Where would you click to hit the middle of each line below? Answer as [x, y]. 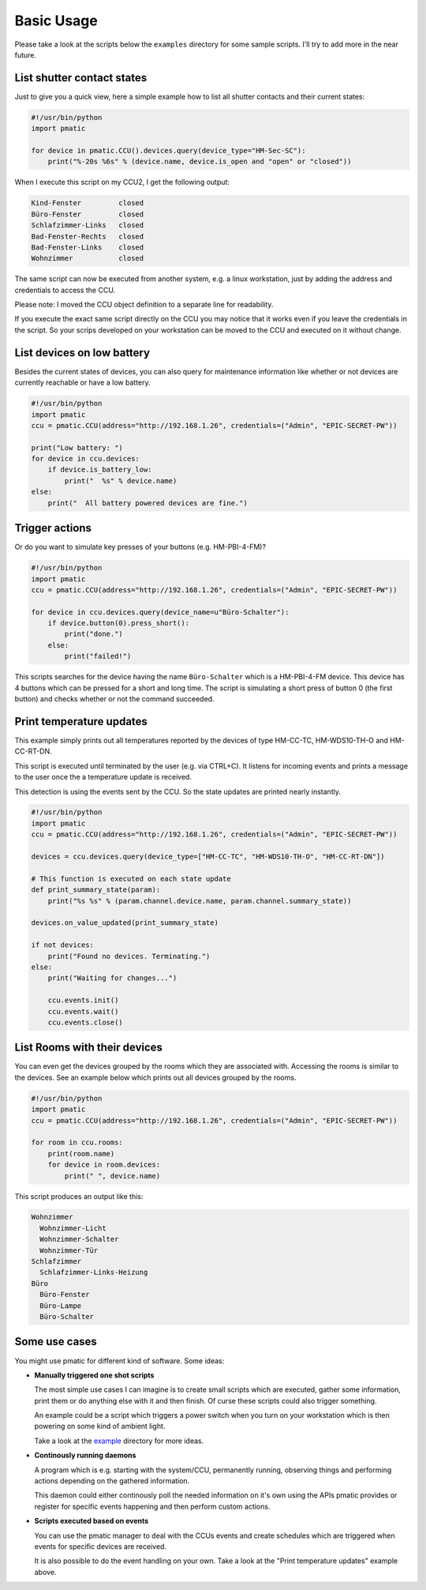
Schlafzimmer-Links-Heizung [94, 1272]
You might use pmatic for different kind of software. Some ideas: [120, 1361]
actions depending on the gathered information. [112, 1481]
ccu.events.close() [86, 1022]
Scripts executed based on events [92, 1521]
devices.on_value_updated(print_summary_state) [125, 923]
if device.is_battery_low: [100, 470]
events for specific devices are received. [101, 1546]
